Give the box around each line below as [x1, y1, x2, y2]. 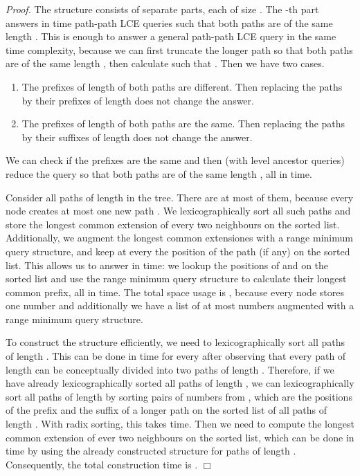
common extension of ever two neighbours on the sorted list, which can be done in [6, 430, 354, 444]
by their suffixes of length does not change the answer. [21, 129, 253, 144]
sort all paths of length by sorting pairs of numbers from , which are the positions [6, 389, 352, 403]
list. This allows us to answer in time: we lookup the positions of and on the [6, 257, 329, 272]
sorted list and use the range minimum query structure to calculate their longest [6, 271, 347, 286]
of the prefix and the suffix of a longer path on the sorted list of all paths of [6, 403, 327, 417]
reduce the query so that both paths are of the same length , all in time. [6, 166, 312, 181]
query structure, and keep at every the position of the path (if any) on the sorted [6, 244, 350, 258]
